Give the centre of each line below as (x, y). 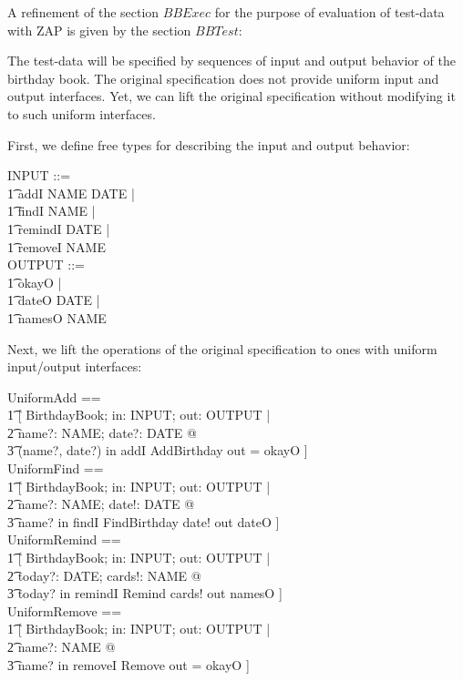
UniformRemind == (64, 539)
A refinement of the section (83, 12)
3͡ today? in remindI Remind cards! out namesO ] (145, 593)
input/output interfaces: (75, 366)
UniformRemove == (65, 610)
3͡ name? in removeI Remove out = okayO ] (129, 664)
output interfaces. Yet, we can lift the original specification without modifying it (231, 96)
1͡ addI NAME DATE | (71, 193)
